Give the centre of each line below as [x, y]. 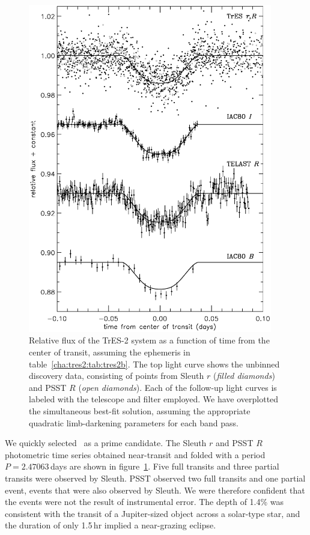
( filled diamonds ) [244, 376]
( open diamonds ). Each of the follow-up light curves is [178, 387]
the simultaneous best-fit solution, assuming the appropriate [140, 411]
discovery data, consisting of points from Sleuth [117, 376]
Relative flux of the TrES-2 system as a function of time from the [149, 340]
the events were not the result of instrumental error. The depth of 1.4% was [144, 502]
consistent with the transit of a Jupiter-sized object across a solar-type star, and [153, 513]
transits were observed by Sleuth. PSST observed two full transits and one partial [155, 478]
